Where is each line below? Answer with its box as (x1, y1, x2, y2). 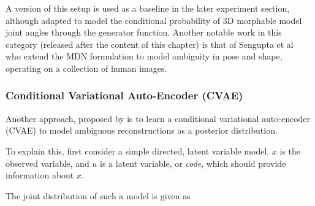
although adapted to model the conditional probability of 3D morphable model (6, 13, 302, 26)
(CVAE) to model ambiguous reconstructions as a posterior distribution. (6, 124, 278, 137)
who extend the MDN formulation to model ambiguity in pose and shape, (6, 50, 283, 63)
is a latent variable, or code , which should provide (100, 156, 286, 169)
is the (279, 144, 301, 157)
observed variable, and (6, 156, 89, 169)
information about (6, 169, 74, 181)
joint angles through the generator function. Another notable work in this (6, 26, 282, 39)
